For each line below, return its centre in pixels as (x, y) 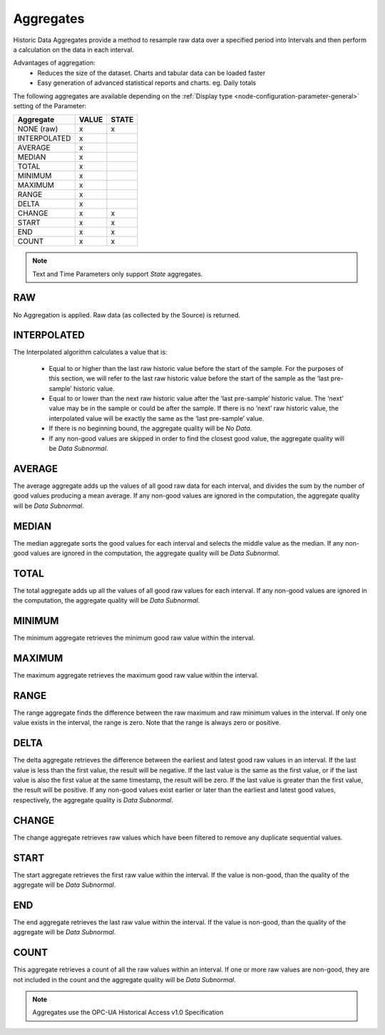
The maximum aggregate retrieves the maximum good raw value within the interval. (136, 675)
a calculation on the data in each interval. (74, 49)
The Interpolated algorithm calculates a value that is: (90, 352)
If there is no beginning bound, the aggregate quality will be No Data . (150, 429)
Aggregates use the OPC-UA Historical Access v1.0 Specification (128, 1012)
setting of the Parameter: (50, 106)
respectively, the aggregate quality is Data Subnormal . (93, 800)
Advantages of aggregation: (54, 63)
